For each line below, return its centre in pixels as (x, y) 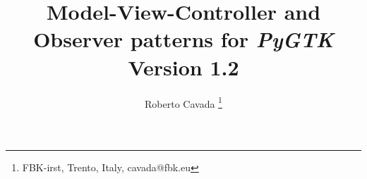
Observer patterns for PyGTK (183, 39)
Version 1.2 (183, 67)
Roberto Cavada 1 (183, 102)
